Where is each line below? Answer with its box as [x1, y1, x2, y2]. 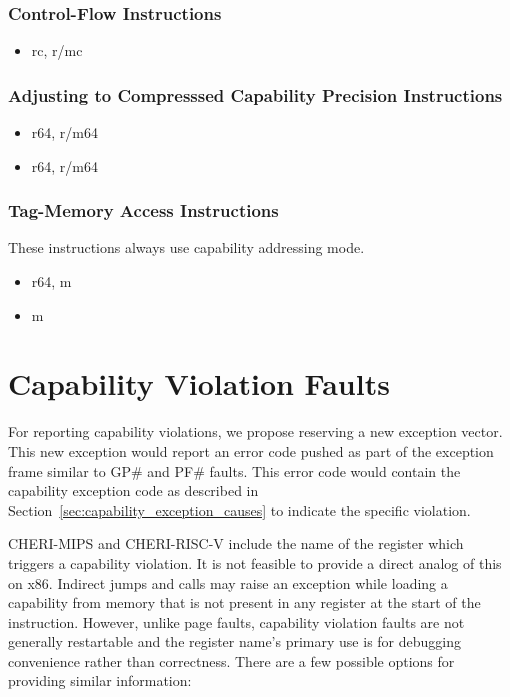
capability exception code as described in [8, 480, 259, 501]
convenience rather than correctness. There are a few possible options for [8, 650, 455, 671]
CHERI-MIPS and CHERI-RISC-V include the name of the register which [8, 533, 464, 554]
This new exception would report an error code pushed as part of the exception [8, 440, 494, 461]
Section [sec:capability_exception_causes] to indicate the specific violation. [8, 499, 471, 520]
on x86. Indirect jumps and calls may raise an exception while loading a [8, 572, 448, 593]
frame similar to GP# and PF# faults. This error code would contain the [8, 460, 461, 481]
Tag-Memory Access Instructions [8, 198, 279, 223]
